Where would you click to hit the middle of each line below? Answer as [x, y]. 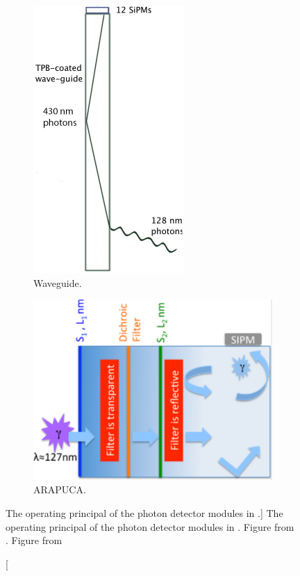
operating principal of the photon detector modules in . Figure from [150, 526]
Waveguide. [58, 282]
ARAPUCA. [60, 489]
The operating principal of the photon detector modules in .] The [144, 512]
